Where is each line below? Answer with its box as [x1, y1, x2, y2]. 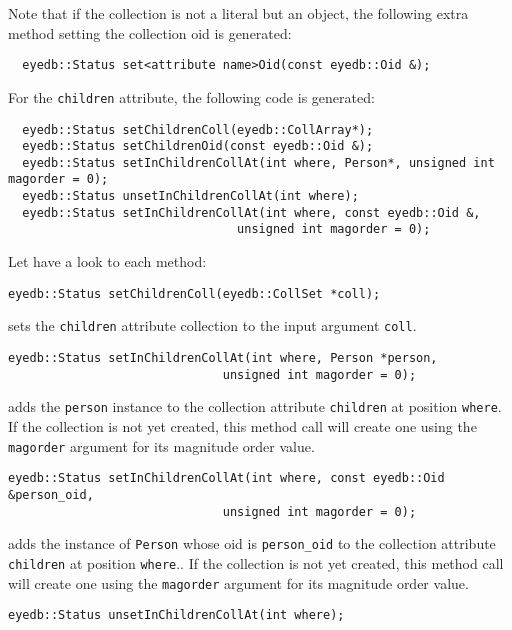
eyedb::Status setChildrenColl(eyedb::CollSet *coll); [8, 286, 381, 301]
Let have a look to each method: [8, 251, 207, 272]
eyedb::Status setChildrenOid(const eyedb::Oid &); [22, 139, 374, 154]
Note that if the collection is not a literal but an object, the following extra [8, 3, 469, 23]
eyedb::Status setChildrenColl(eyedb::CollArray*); [22, 122, 374, 137]
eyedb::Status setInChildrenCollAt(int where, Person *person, [8, 351, 438, 365]
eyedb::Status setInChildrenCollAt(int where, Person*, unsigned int [22, 155, 495, 170]
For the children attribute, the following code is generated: [8, 86, 375, 107]
